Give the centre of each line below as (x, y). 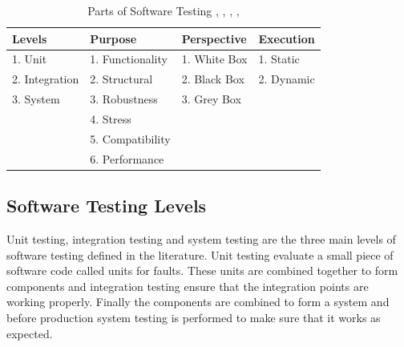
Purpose (113, 38)
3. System (36, 99)
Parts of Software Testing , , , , (164, 10)
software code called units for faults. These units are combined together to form (202, 270)
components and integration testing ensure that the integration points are (188, 286)
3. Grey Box (211, 99)
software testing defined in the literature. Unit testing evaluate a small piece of (200, 254)
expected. (30, 333)
